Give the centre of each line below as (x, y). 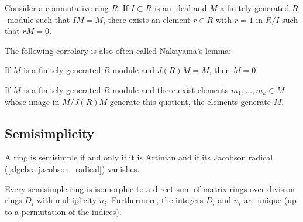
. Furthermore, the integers (155, 200)
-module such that (37, 19)
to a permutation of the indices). (63, 211)
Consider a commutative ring (57, 8)
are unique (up (270, 200)
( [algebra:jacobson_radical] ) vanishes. (72, 168)
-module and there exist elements (169, 89)
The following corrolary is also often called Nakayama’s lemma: (118, 50)
